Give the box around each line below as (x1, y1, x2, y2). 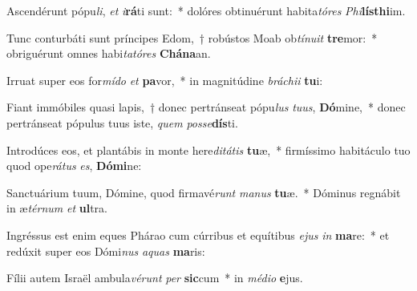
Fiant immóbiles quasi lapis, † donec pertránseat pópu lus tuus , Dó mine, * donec (6, 99, 406, 115)
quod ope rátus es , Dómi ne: (6, 157, 142, 174)
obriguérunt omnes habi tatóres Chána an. (6, 45, 211, 62)
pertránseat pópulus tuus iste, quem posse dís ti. (6, 114, 238, 131)
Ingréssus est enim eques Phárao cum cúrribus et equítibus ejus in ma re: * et (6, 226, 390, 243)
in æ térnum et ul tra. (6, 200, 107, 216)
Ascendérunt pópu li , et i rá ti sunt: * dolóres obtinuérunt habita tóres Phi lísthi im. (6, 2, 406, 18)
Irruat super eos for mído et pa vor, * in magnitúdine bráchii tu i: (6, 71, 323, 88)
